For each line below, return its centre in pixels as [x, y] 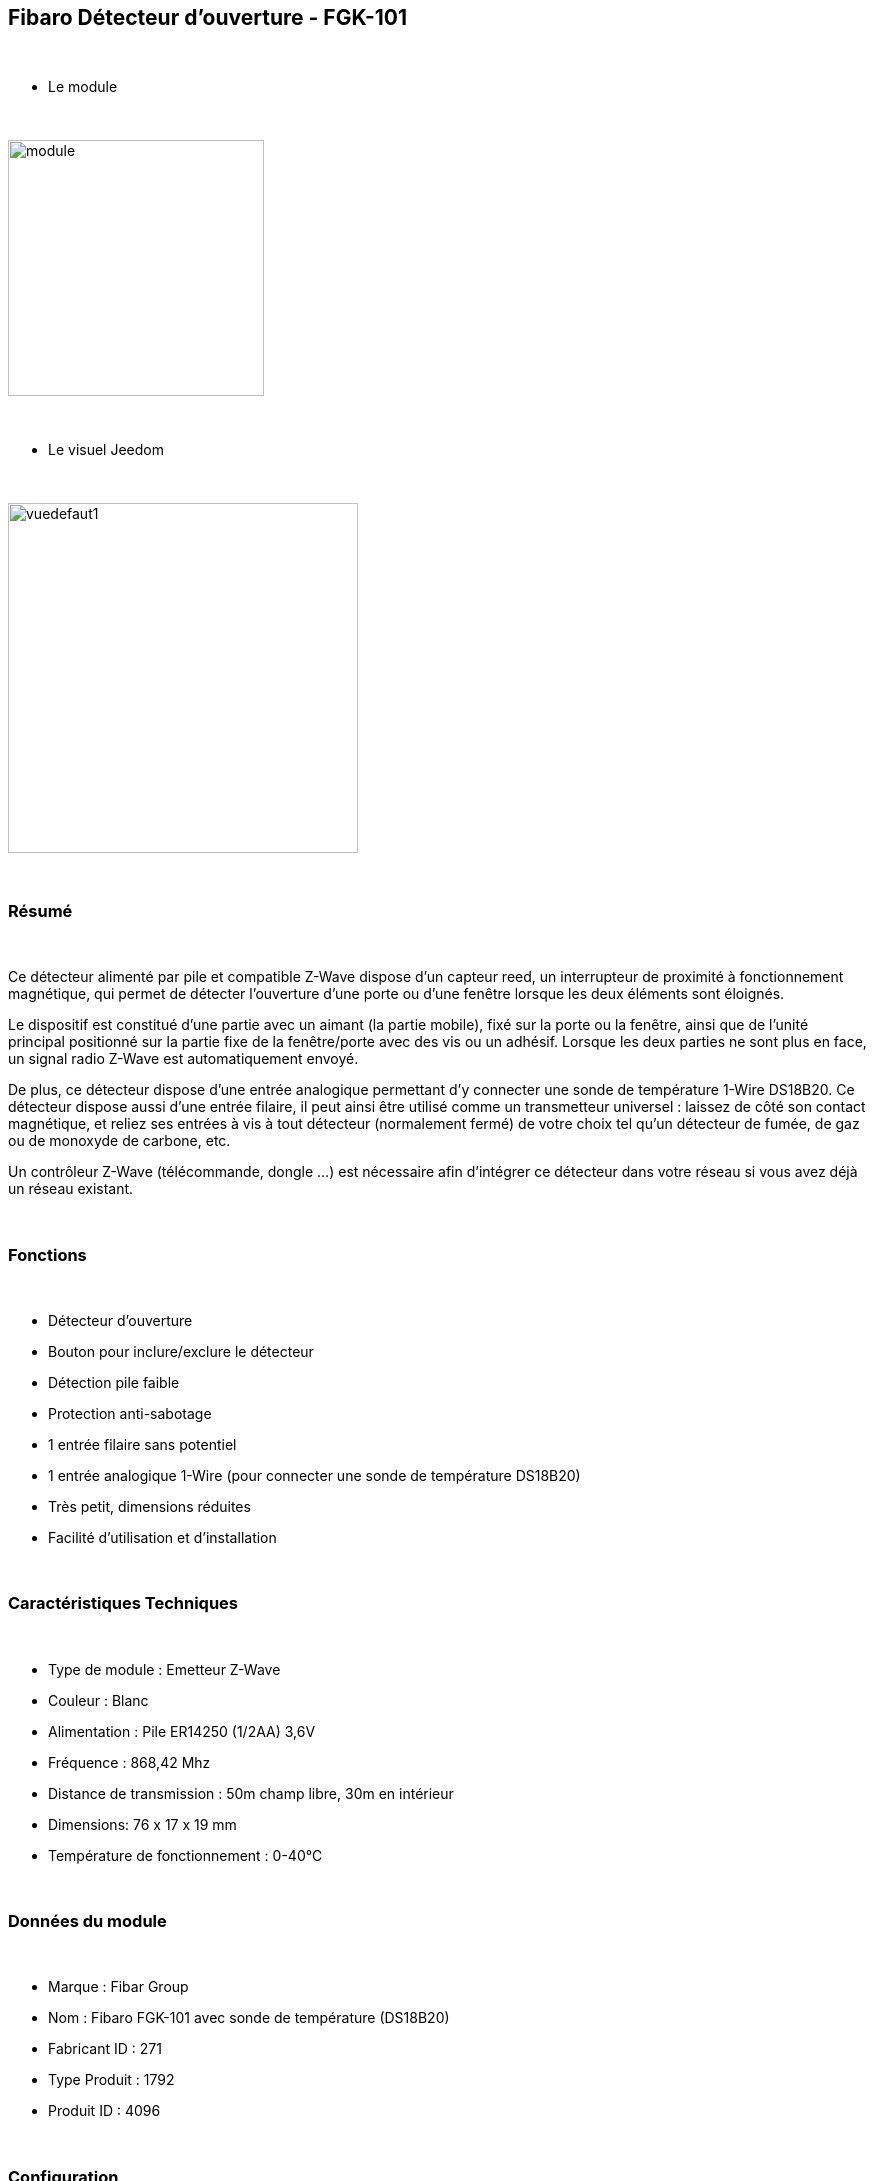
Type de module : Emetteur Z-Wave [164, 1669]
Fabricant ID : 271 [105, 2049]
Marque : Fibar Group [118, 1987]
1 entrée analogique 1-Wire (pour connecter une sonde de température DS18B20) [314, 1475]
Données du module [87, 1921]
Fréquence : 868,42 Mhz [129, 1762]
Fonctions [47, 1254]
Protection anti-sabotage [130, 1413]
